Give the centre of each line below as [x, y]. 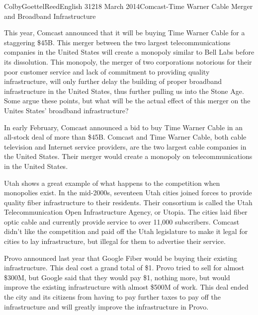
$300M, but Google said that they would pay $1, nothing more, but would [117, 277]
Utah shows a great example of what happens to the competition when [112, 183]
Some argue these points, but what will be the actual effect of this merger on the [127, 101]
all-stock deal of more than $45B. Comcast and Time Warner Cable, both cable [125, 137]
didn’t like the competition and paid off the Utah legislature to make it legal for [126, 231]
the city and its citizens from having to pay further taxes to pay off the [112, 297]
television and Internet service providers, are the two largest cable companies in [125, 146]
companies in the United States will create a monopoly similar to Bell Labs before [129, 52]
